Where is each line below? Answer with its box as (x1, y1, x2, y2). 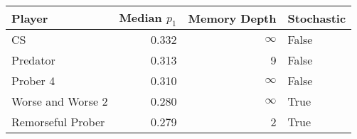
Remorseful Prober (11, 113, 105, 130)
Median (119, 9, 162, 26)
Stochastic (287, 9, 346, 26)
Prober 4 (11, 72, 55, 89)
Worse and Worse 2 (11, 93, 108, 110)
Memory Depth (188, 9, 277, 26)
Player (11, 9, 48, 26)
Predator (11, 52, 55, 69)
